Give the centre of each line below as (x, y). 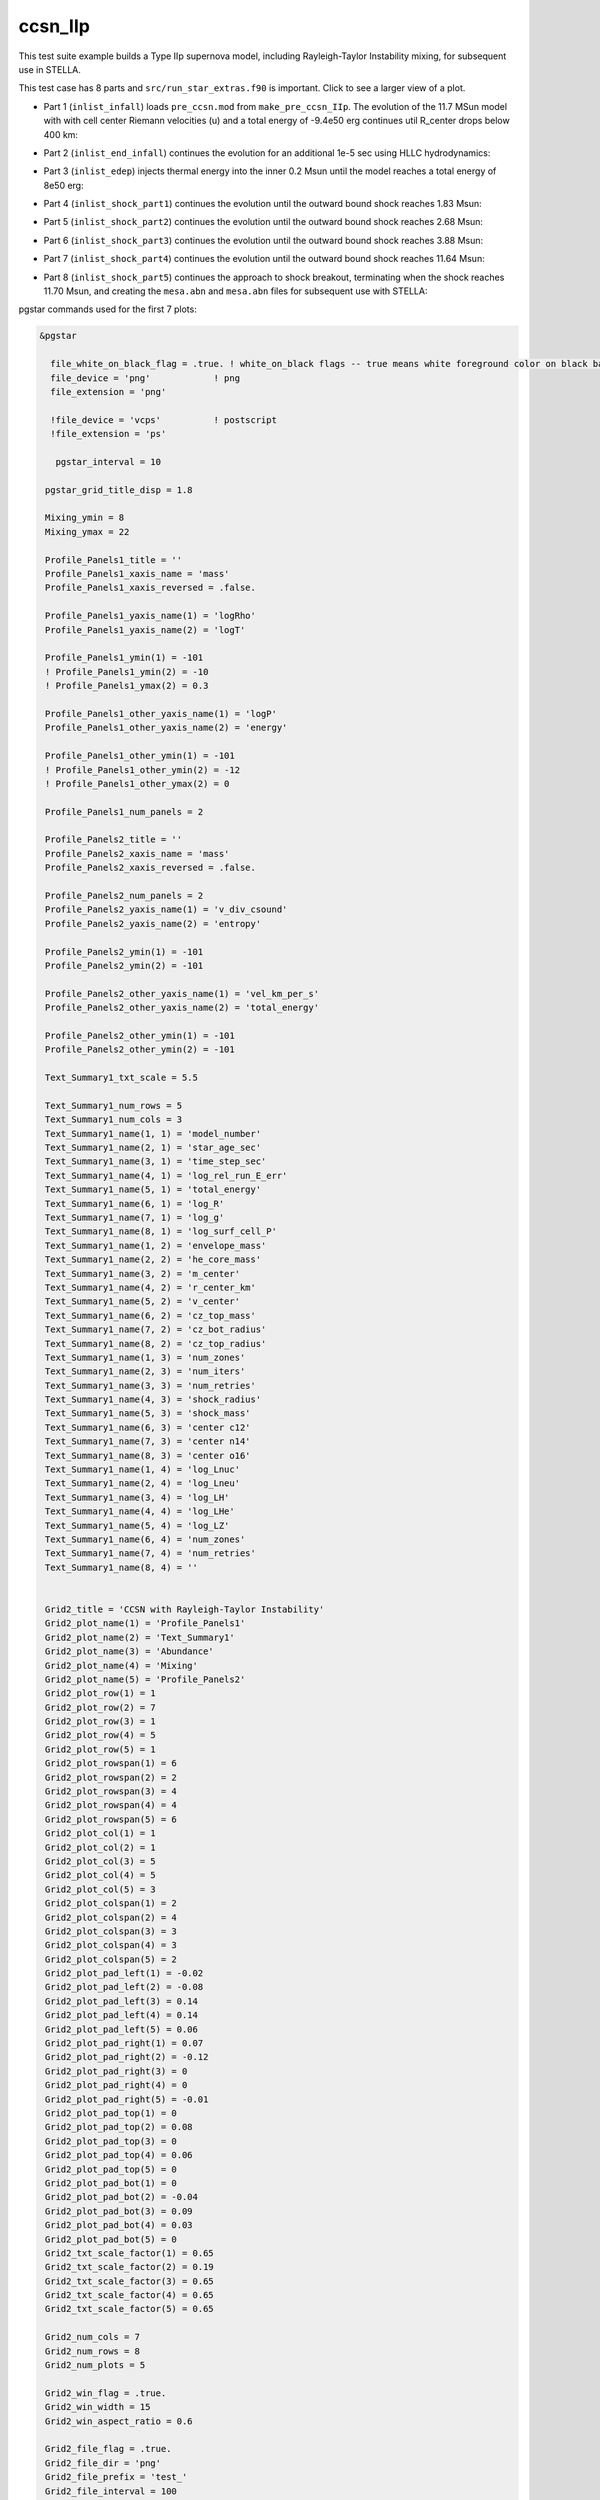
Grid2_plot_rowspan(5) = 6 (111, 1819)
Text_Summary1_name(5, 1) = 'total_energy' (153, 1189)
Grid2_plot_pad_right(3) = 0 (116, 2071)
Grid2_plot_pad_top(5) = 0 (111, 2169)
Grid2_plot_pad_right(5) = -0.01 (127, 2099)
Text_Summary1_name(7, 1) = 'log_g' (135, 1217)
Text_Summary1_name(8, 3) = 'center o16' (148, 1455)
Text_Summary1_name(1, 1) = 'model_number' (153, 1133)
